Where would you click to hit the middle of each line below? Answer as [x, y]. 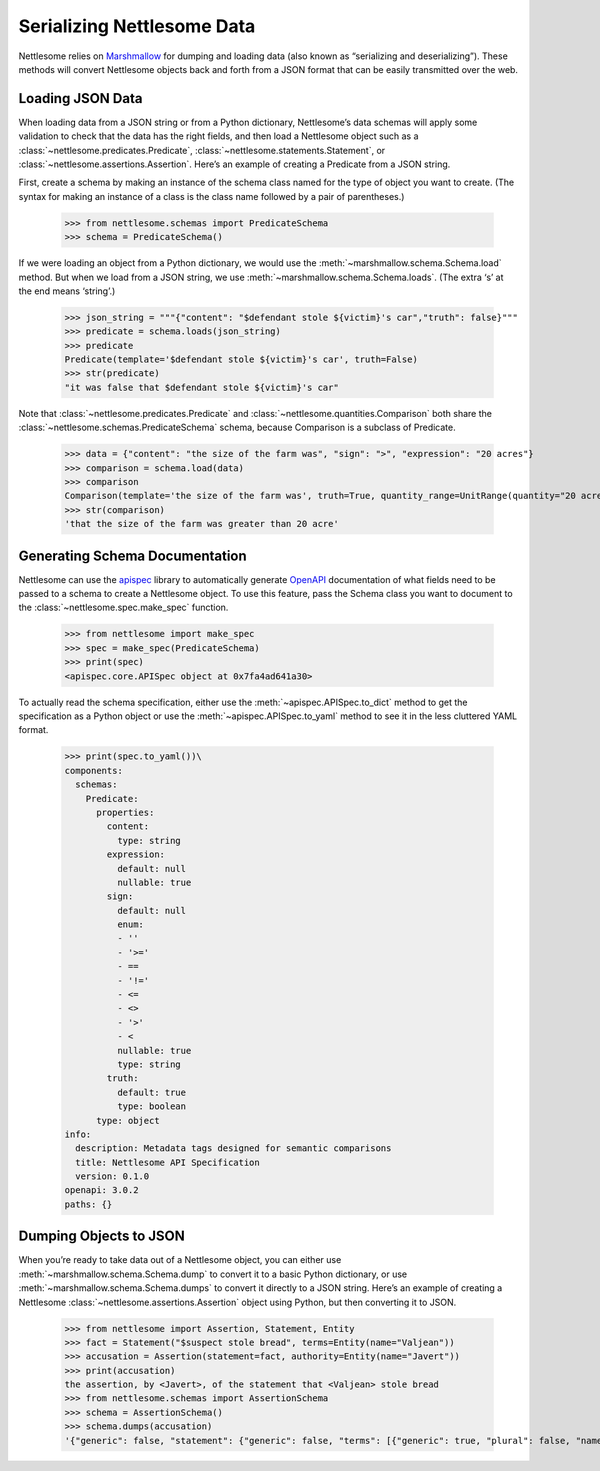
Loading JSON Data [80, 98]
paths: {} [88, 1204]
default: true [151, 1092]
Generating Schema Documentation [132, 555]
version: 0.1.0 [112, 1176]
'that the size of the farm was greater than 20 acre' [201, 524]
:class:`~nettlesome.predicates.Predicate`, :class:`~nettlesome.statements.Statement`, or [202, 150]
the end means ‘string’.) [67, 291]
